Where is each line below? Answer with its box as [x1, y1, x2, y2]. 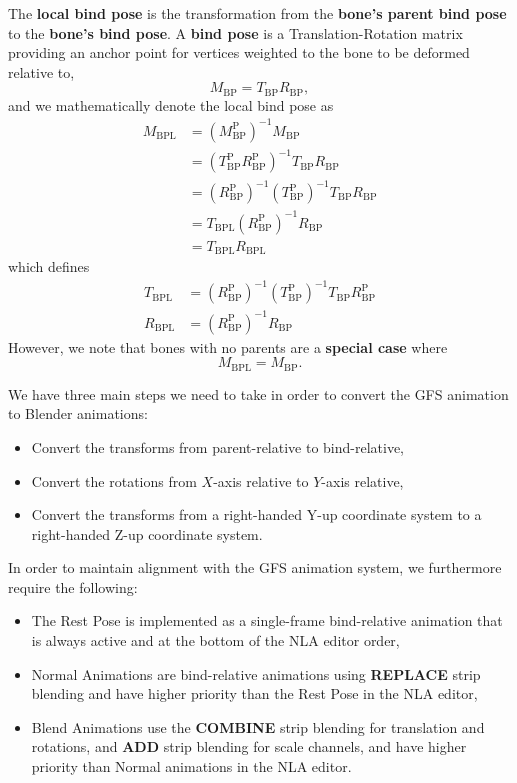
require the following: [8, 576, 138, 597]
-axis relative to [213, 470, 309, 491]
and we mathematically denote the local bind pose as [8, 94, 334, 115]
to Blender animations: [8, 403, 148, 424]
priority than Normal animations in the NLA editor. [31, 756, 352, 777]
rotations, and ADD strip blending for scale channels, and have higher [31, 736, 467, 757]
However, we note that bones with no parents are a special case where [8, 336, 448, 357]
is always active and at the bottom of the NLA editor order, [31, 630, 400, 651]
